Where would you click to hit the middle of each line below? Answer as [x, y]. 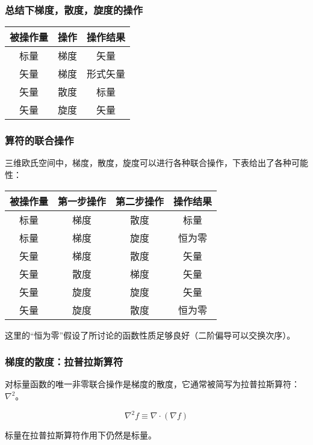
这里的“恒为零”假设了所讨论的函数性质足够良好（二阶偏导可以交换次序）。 [150, 335]
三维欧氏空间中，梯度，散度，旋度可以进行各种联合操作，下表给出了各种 [148, 163]
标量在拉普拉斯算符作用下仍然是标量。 [81, 435]
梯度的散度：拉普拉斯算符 [64, 362]
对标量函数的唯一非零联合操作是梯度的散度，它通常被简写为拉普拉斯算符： [152, 384]
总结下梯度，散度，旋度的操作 [74, 9]
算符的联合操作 [39, 140]
